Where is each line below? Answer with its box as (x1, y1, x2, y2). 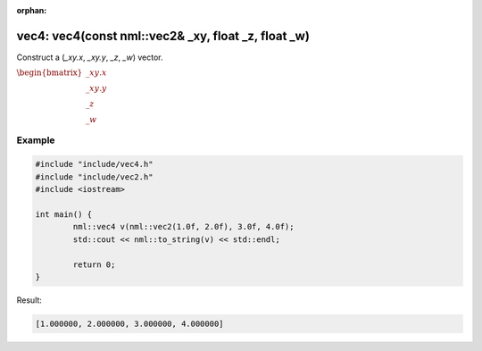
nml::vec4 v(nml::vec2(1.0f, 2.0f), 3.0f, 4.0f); (72, 221, 295, 232)
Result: (16, 295, 42, 305)
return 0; (72, 259, 116, 270)
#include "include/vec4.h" (35, 159, 154, 170)
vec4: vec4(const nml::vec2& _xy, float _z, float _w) (16, 28, 310, 44)
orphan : (16, 5, 47, 15)
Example (16, 134, 55, 146)
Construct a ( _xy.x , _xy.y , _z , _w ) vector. (16, 52, 163, 63)
